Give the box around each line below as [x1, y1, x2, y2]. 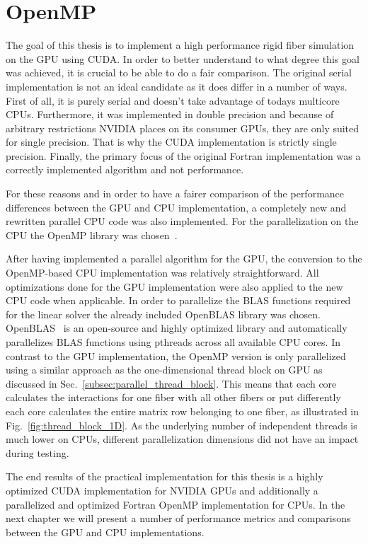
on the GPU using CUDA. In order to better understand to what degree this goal [6, 51, 360, 66]
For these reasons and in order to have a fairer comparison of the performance [6, 186, 345, 201]
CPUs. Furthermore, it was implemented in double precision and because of [6, 107, 334, 122]
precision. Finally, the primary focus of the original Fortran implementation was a [6, 148, 361, 163]
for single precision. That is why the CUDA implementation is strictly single [6, 134, 337, 149]
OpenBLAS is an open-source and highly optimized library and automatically [6, 320, 347, 335]
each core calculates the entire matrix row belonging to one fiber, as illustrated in [6, 403, 359, 418]
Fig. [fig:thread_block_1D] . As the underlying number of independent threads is [6, 417, 357, 432]
